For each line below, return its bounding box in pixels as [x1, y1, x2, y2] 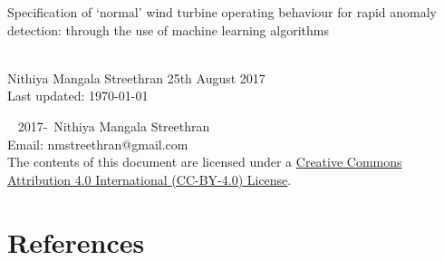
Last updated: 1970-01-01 [7, 86, 149, 105]
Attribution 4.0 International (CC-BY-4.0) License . [7, 169, 292, 188]
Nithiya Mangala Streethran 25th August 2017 [7, 68, 265, 87]
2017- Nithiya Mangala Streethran [17, 116, 210, 135]
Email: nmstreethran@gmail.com [7, 134, 188, 153]
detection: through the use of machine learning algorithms [7, 20, 329, 39]
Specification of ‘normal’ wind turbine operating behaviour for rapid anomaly [7, 3, 438, 21]
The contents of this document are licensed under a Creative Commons [7, 152, 402, 171]
